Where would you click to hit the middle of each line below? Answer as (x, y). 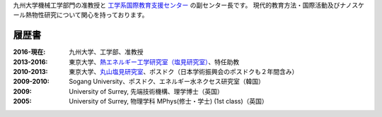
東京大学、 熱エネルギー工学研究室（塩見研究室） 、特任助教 (154, 62)
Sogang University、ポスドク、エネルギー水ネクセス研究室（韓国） (167, 82)
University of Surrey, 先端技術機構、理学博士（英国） (146, 91)
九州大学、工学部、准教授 (106, 52)
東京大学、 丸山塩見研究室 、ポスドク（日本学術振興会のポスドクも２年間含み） (184, 72)
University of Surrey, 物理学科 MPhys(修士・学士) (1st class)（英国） (168, 101)
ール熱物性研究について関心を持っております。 (81, 15)
